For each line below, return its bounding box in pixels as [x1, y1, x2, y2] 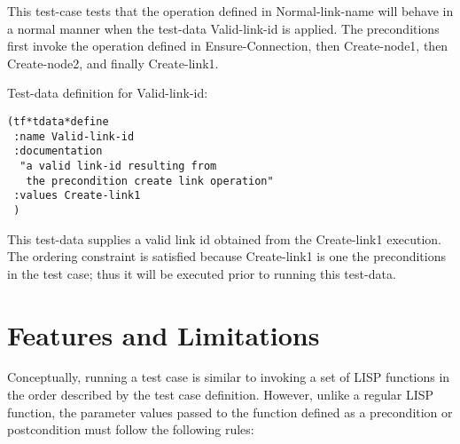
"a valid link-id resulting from [19, 159, 217, 172]
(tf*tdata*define [7, 115, 109, 128]
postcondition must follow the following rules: [7, 420, 254, 439]
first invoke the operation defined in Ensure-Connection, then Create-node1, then [7, 36, 448, 55]
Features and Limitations [7, 316, 320, 353]
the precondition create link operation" [26, 174, 274, 187]
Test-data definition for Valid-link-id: [7, 83, 208, 102]
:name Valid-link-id [13, 130, 135, 143]
